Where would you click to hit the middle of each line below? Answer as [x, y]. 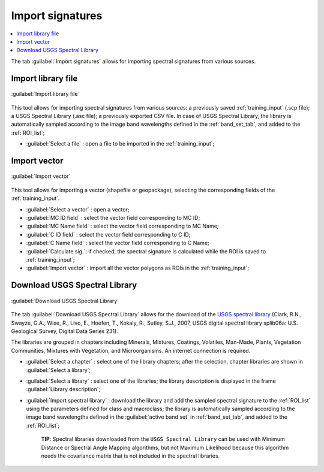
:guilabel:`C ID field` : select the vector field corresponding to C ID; [108, 234]
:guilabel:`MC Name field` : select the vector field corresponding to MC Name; [122, 226]
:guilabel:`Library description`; [63, 389]
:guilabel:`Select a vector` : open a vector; [78, 209]
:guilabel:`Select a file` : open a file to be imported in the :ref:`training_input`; [120, 144]
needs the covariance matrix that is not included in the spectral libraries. [130, 456]
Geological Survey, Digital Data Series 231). [64, 331]
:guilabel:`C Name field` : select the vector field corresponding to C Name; [118, 243]
